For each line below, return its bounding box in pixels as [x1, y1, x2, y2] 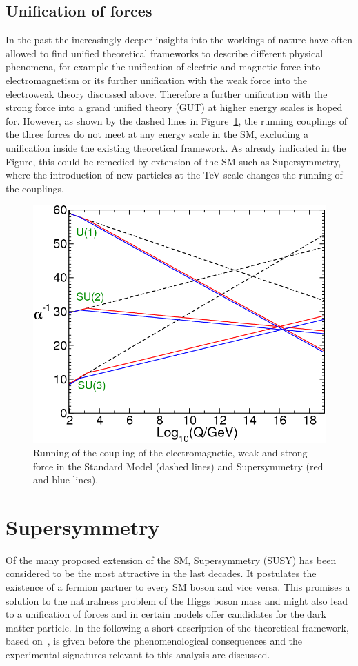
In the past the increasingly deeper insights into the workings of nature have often [6, 32, 352, 47]
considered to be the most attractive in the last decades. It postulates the [6, 566, 317, 581]
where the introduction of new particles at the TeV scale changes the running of [6, 168, 343, 182]
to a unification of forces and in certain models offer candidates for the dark [6, 607, 326, 621]
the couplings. [6, 181, 64, 195]
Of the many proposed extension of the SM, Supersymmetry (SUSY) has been [6, 552, 337, 567]
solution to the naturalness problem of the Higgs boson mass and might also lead [6, 593, 348, 607]
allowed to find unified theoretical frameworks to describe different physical [6, 46, 324, 60]
